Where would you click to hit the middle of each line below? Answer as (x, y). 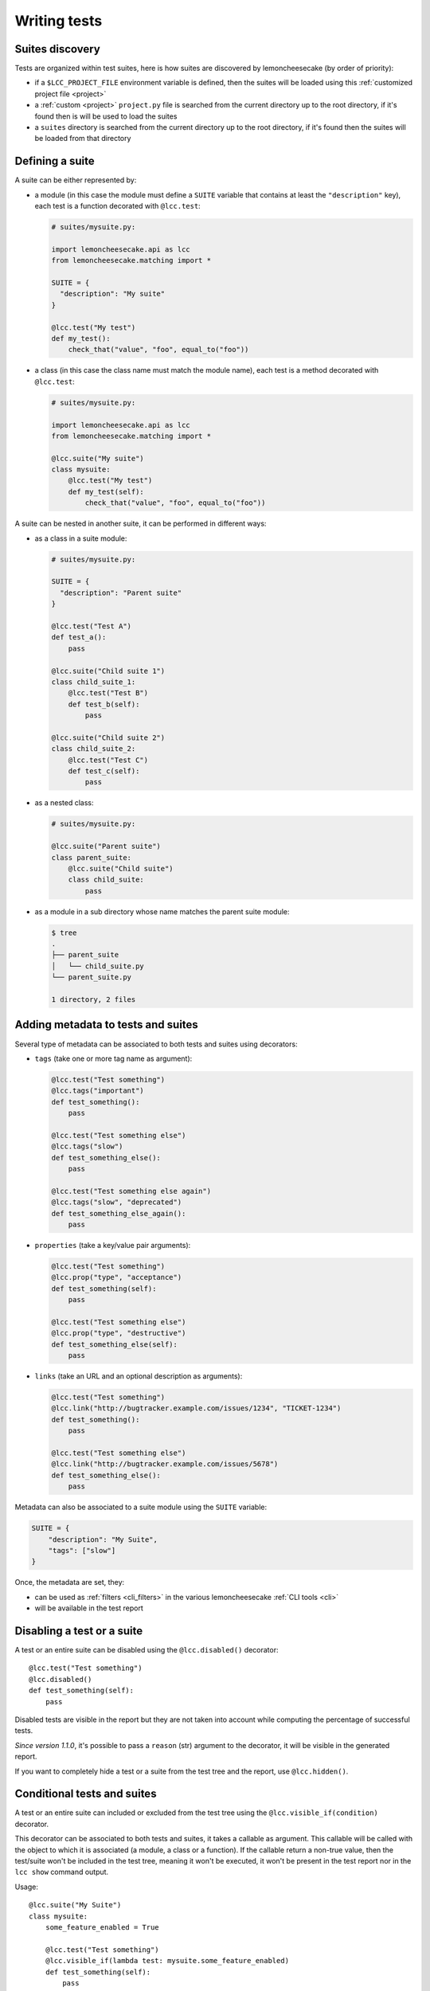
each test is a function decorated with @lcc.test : (117, 206)
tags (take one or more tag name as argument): (113, 1058)
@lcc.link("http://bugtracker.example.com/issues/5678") (165, 1464)
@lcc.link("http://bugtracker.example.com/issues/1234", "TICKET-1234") (196, 1408)
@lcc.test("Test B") (108, 693)
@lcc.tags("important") (98, 1091)
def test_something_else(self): (115, 1344)
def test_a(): (79, 638)
